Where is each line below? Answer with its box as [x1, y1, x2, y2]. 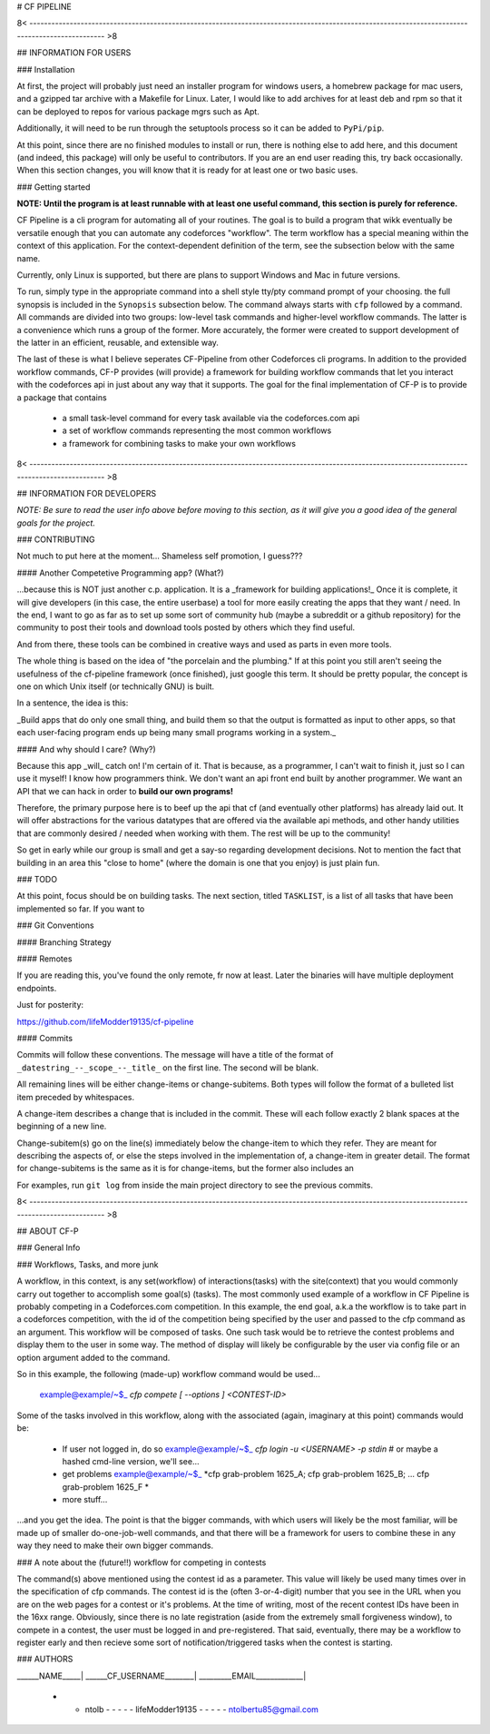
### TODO [16, 874, 58, 885]
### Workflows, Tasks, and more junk [16, 1258, 159, 1270]
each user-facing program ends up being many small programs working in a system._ [16, 727, 337, 738]
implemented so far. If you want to [16, 903, 145, 914]
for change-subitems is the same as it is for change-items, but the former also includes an [16, 1163, 354, 1174]
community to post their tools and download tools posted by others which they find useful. [16, 622, 356, 633]
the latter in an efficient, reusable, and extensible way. [16, 337, 220, 348]
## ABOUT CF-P [16, 1226, 79, 1236]
